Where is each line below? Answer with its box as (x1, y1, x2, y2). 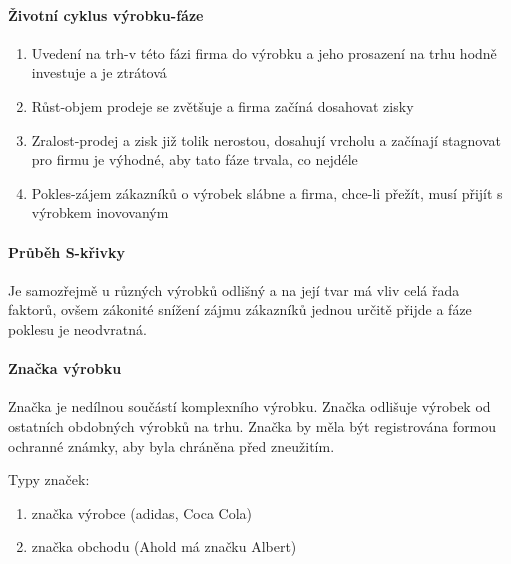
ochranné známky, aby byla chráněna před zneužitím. (8, 435, 335, 456)
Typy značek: (8, 469, 90, 490)
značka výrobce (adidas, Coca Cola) (31, 502, 253, 523)
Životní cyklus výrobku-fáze (8, 4, 204, 25)
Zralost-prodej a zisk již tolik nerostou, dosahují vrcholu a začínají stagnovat (31, 129, 501, 150)
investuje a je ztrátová (31, 62, 167, 83)
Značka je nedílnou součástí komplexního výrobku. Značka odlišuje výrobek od (8, 396, 491, 417)
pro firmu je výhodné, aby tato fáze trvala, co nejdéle (31, 149, 358, 170)
